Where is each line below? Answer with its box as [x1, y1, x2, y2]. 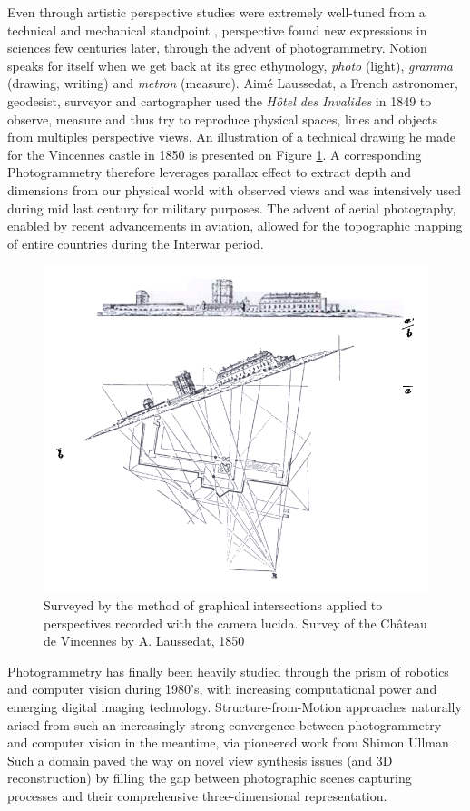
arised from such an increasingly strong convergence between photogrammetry [7, 715, 442, 734]
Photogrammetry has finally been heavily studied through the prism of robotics [7, 661, 449, 680]
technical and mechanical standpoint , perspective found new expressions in [7, 20, 427, 39]
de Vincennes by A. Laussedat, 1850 [44, 631, 245, 650]
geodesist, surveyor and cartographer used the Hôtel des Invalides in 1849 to [7, 91, 432, 110]
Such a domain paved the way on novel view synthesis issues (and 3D [7, 750, 393, 769]
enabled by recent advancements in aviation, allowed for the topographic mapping [7, 216, 463, 235]
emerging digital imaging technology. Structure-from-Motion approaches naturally [7, 697, 462, 716]
